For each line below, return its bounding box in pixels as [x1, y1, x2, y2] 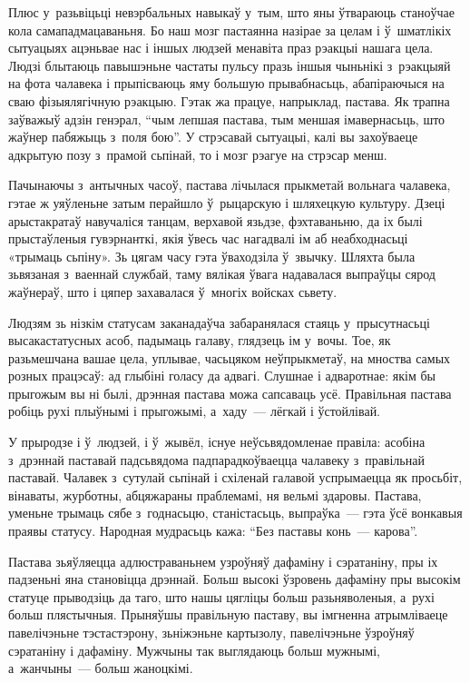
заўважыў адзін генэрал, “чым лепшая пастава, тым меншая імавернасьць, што [8, 109, 446, 128]
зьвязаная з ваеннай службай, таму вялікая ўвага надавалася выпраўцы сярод [8, 264, 436, 283]
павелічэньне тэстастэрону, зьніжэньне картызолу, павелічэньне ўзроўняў [8, 623, 415, 641]
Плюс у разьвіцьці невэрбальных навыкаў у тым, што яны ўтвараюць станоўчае [8, 3, 455, 21]
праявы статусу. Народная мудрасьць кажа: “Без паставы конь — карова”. [8, 521, 418, 540]
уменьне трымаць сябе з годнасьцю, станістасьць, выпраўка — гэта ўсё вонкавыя [8, 503, 463, 522]
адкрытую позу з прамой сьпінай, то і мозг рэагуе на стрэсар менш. [8, 144, 387, 163]
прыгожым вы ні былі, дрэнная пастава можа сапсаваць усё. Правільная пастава [8, 383, 452, 402]
